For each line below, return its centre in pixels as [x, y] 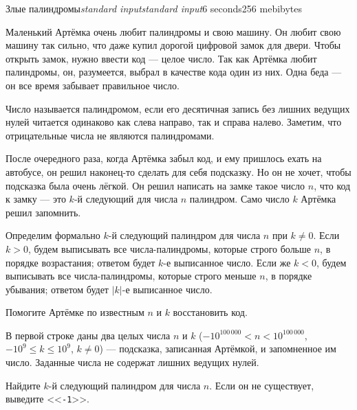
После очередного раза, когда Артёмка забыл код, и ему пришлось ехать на [164, 158]
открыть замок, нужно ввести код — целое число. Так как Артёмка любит [161, 58]
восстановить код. [210, 312]
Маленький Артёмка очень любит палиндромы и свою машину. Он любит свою [173, 31]
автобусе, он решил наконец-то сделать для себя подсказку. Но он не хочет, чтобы [178, 171]
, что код [332, 185]
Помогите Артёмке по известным [75, 312]
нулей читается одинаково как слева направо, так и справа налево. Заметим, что [174, 122]
